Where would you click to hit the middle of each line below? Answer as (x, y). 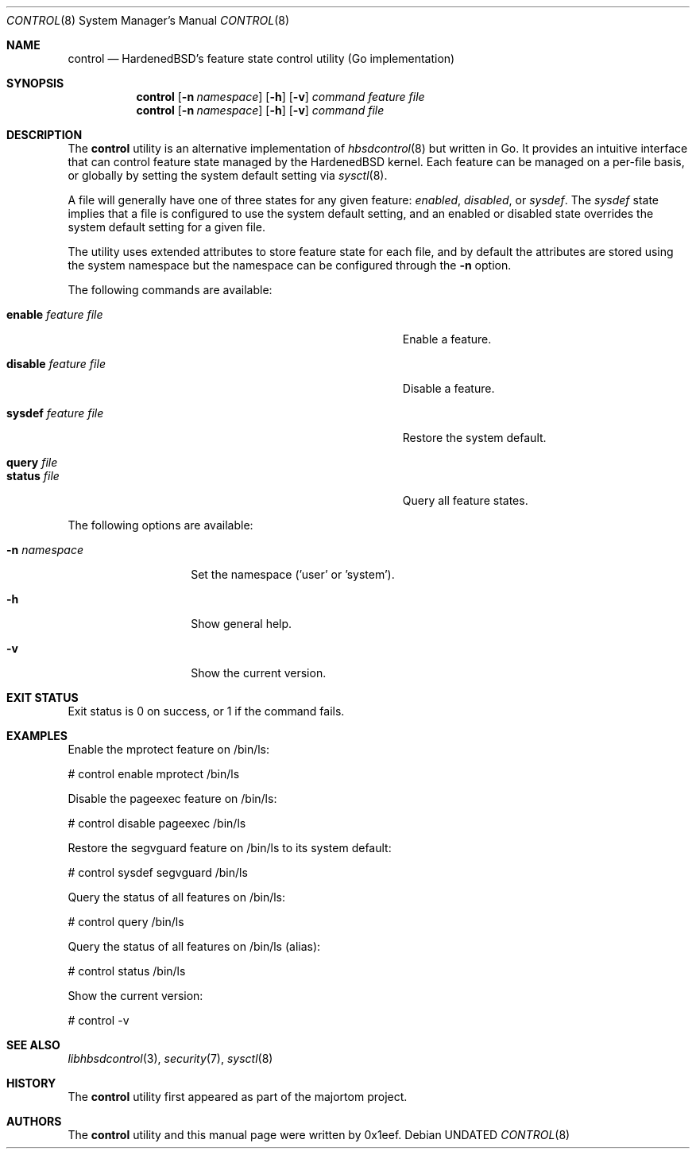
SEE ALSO (33, 1045)
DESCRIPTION (44, 135)
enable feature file (55, 314)
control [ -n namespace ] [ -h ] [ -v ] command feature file (280, 97)
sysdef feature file (55, 413)
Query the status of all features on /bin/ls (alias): (194, 946)
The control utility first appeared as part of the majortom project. (238, 1097)
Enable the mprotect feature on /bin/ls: (169, 749)
